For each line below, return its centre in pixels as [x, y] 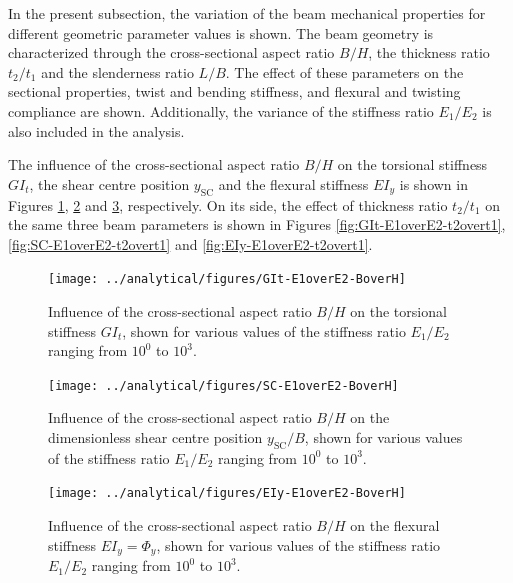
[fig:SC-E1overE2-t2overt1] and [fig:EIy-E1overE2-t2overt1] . [190, 243]
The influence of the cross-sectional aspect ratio [154, 164]
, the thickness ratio [429, 52]
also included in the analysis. [96, 130]
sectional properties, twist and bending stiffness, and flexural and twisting [234, 91]
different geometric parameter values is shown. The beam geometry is [221, 32]
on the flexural [395, 525]
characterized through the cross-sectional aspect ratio [171, 52]
